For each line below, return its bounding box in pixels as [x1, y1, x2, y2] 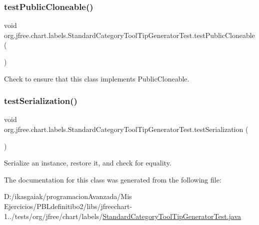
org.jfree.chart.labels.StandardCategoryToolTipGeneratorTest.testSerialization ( [4, 124, 248, 134]
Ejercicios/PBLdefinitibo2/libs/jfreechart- [4, 200, 132, 211]
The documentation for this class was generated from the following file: [4, 174, 221, 184]
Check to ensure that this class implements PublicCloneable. [4, 73, 189, 83]
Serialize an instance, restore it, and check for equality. [4, 157, 171, 168]
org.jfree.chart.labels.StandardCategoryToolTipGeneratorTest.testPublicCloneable [4, 29, 255, 40]
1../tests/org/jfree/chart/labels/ [4, 210, 103, 221]
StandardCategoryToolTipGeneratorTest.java [102, 210, 241, 221]
